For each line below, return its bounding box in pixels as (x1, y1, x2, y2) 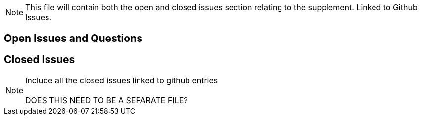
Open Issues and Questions (4, 32, 142, 45)
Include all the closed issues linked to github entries (25, 76, 218, 86)
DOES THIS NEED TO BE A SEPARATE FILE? (25, 95, 188, 106)
